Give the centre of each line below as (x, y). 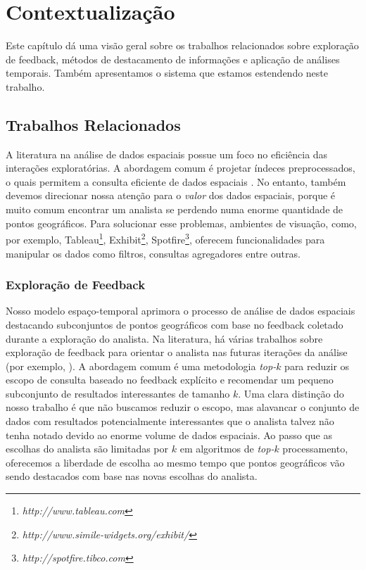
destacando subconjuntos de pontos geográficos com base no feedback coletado (175, 324)
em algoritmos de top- (227, 449)
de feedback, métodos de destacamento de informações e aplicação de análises (173, 59)
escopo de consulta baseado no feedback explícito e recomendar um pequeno (170, 380)
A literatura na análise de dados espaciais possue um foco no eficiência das (167, 154)
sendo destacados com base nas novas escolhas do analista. (132, 476)
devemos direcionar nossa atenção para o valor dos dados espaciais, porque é (171, 195)
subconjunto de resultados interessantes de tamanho (118, 393)
